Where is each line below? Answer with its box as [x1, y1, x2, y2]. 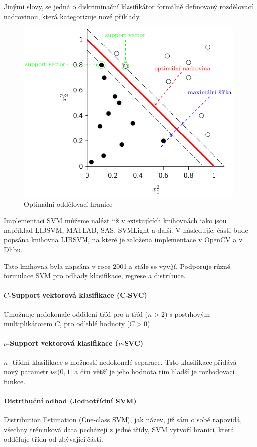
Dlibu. [4, 244, 23, 255]
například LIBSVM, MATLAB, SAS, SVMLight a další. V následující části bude [4, 224, 248, 235]
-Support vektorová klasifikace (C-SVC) [9, 290, 147, 300]
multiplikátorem [4, 318, 53, 329]
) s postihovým [165, 309, 210, 319]
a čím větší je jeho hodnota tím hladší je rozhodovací [74, 366, 235, 377]
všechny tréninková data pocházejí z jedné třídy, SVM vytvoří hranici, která [4, 424, 234, 434]
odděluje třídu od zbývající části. [4, 434, 103, 444]
